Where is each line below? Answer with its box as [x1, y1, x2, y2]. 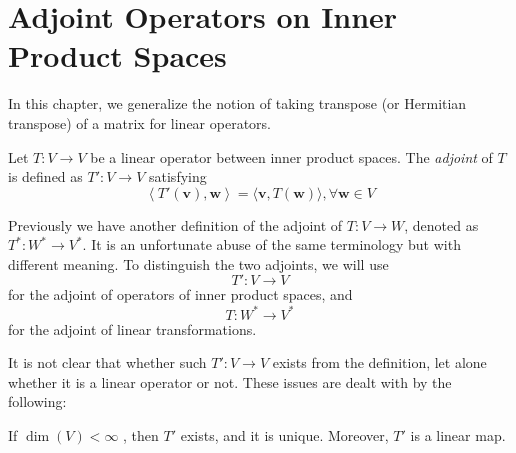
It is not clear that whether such [8, 352, 207, 373]
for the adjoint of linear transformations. [8, 318, 257, 339]
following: [8, 391, 67, 412]
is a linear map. [410, 424, 506, 445]
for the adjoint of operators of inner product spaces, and [8, 284, 353, 305]
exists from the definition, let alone [272, 352, 487, 373]
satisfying [149, 166, 207, 187]
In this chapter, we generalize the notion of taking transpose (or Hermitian [8, 93, 467, 114]
